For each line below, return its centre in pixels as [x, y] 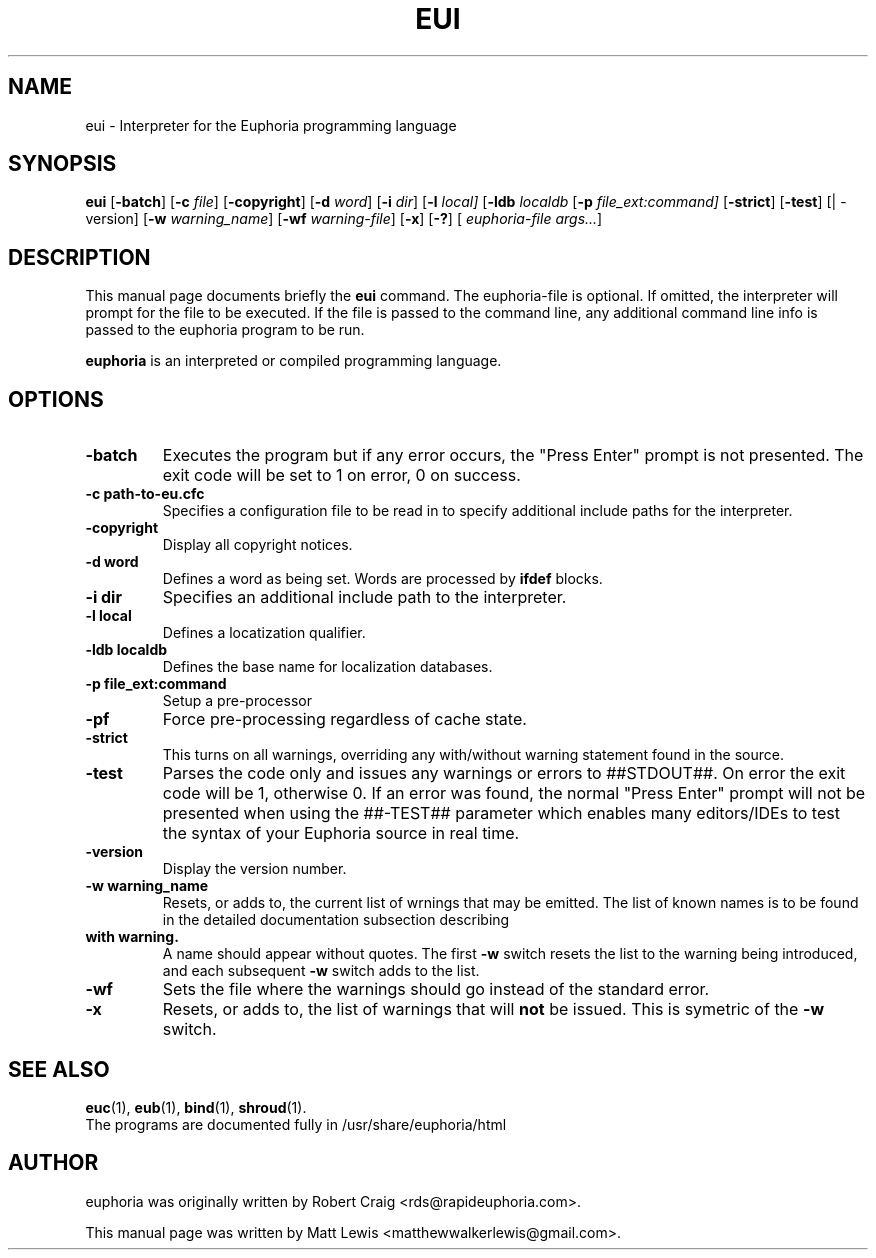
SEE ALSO [59, 1069]
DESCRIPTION [79, 257]
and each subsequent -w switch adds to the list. [321, 971]
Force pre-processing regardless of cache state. [344, 719]
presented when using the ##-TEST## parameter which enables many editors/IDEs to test [501, 813]
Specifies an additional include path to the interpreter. [364, 597]
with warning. [132, 937]
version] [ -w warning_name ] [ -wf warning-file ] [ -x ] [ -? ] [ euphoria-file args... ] [344, 219]
